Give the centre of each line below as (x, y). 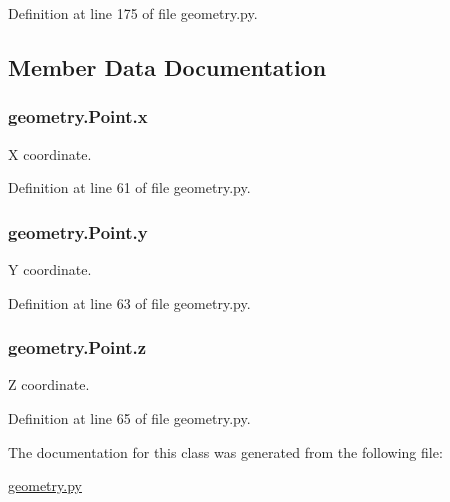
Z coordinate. (49, 384)
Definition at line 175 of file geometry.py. (133, 13)
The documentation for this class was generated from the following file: (225, 451)
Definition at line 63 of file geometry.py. (129, 302)
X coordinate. (50, 153)
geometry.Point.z (77, 347)
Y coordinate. (50, 269)
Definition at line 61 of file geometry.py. (129, 187)
